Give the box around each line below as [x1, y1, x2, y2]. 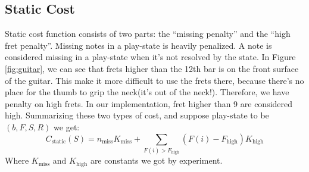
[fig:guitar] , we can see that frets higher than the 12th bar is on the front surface [5, 62, 299, 74]
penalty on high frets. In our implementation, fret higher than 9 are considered [5, 97, 293, 110]
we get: [54, 120, 80, 133]
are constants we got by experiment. [90, 154, 223, 167]
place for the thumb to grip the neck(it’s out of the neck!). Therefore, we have [5, 86, 289, 98]
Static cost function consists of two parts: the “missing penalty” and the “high [5, 27, 291, 40]
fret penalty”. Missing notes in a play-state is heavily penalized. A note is [5, 39, 272, 51]
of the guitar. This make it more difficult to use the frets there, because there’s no [5, 74, 304, 86]
